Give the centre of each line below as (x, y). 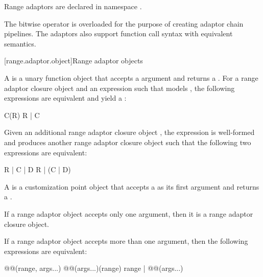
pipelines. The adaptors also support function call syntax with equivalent (118, 33)
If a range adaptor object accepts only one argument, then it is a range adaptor (129, 213)
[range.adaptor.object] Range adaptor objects (74, 61)
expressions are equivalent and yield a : (65, 98)
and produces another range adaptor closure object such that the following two (128, 142)
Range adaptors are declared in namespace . (73, 6)
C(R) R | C (22, 115)
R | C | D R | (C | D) (38, 169)
